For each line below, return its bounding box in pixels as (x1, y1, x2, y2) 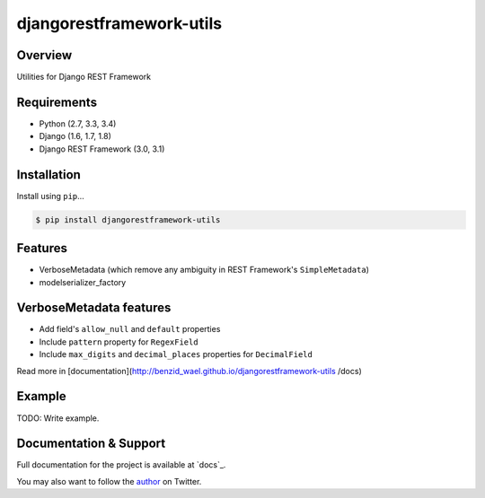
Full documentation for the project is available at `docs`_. (16, 459, 226, 470)
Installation (16, 167, 81, 182)
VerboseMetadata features (16, 301, 172, 316)
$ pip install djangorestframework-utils (35, 214, 221, 224)
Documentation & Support (16, 436, 166, 451)
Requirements (16, 94, 98, 109)
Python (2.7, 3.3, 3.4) (39, 118, 117, 129)
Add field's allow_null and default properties (39, 324, 221, 335)
